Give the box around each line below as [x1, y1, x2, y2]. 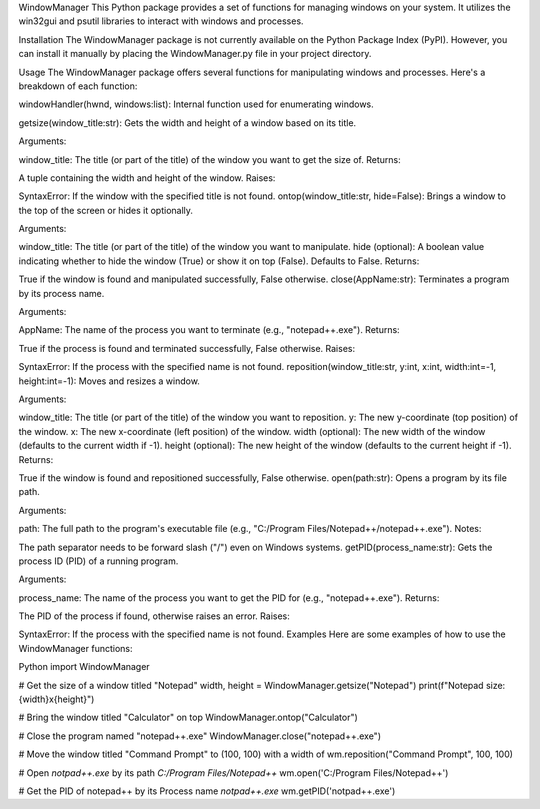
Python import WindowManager [18, 661, 150, 673]
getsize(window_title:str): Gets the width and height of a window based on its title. [18, 116, 357, 129]
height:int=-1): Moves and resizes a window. [18, 375, 200, 387]
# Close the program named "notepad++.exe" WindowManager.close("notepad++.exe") [18, 730, 382, 742]
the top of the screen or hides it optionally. [18, 204, 194, 216]
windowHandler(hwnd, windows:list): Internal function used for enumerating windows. [18, 98, 374, 110]
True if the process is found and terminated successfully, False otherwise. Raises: [18, 342, 355, 354]
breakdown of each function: [18, 80, 138, 92]
